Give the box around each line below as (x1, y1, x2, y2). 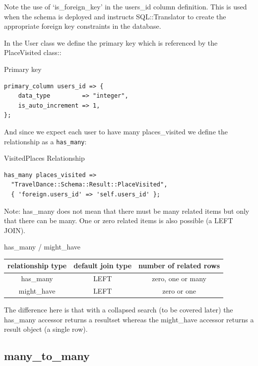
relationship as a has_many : (4, 136, 87, 146)
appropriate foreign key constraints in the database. (4, 21, 161, 31)
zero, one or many (152, 273, 206, 284)
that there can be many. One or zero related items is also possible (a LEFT (4, 215, 233, 226)
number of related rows (138, 260, 220, 271)
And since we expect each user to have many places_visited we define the (4, 126, 228, 136)
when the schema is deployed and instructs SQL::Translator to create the (4, 11, 226, 21)
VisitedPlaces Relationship (4, 153, 85, 163)
